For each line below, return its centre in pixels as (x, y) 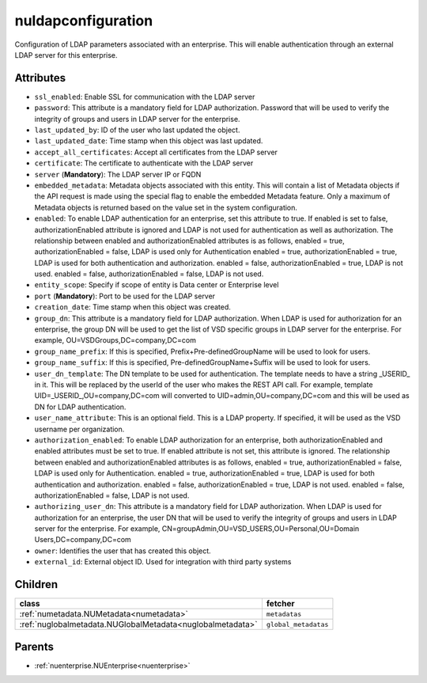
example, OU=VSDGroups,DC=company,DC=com (115, 340)
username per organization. (79, 429)
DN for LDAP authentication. (80, 407)
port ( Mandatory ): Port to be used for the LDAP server (125, 296)
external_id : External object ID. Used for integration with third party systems (163, 562)
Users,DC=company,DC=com (83, 540)
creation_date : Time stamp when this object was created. (132, 307)
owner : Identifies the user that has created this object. (123, 551)
